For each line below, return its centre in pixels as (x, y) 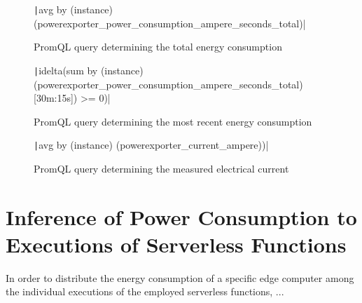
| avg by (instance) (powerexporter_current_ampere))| (151, 145)
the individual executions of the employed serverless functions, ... (145, 291)
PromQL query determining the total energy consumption (158, 47)
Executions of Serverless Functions (176, 244)
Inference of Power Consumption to (181, 216)
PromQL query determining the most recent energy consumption (173, 121)
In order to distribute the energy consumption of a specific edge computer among (180, 277)
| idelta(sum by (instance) (89, 70)
